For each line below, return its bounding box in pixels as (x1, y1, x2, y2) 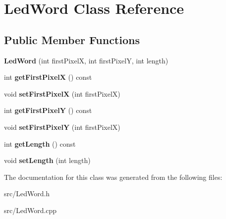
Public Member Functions (4, 32, 140, 47)
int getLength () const (4, 138, 76, 149)
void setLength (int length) (4, 155, 91, 165)
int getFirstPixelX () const (4, 72, 92, 82)
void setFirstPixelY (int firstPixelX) (4, 121, 120, 132)
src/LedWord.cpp (4, 205, 57, 215)
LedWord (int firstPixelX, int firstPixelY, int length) (4, 55, 169, 65)
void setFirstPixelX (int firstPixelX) (4, 88, 120, 99)
